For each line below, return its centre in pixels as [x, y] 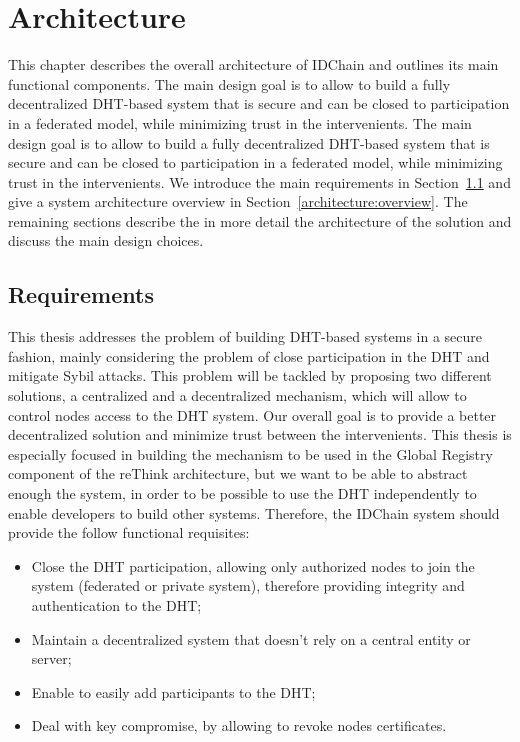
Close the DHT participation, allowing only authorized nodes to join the [253, 565]
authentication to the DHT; [116, 604]
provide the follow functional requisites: [129, 532]
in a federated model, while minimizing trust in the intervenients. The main [240, 122]
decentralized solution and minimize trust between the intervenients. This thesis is [260, 434]
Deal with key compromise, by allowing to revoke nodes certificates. [239, 725]
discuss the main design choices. [106, 240]
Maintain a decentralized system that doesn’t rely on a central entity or [251, 638]
